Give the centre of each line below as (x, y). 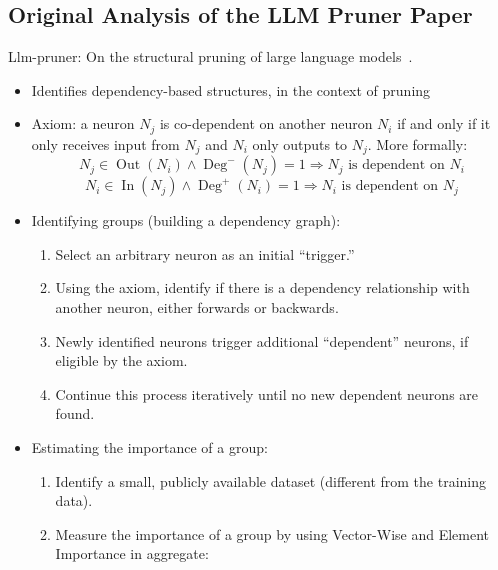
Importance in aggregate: (132, 553)
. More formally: (417, 143)
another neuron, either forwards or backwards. (197, 307)
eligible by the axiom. (121, 360)
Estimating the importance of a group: (149, 447)
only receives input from (105, 143)
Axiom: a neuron (83, 123)
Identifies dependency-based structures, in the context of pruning (231, 89)
